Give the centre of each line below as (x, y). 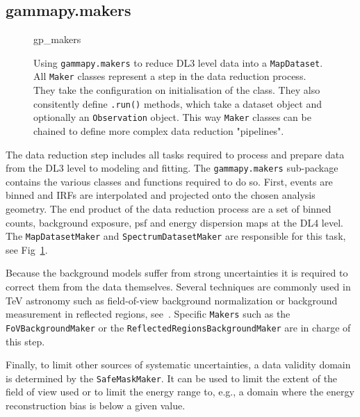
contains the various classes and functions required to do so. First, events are (169, 181)
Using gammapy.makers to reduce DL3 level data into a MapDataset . (178, 62)
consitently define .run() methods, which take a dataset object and (178, 103)
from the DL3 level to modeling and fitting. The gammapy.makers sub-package (172, 168)
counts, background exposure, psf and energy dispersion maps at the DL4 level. (174, 222)
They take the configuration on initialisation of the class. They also (177, 90)
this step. (25, 341)
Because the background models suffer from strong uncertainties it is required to (177, 273)
